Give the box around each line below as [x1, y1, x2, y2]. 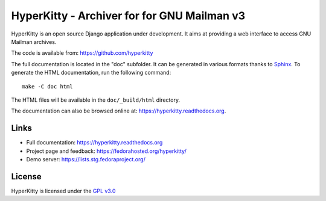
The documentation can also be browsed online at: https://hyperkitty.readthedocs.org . [11, 107, 226, 114]
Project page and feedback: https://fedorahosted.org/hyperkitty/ [26, 147, 187, 155]
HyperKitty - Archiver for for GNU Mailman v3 [11, 9, 246, 22]
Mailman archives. [11, 38, 57, 45]
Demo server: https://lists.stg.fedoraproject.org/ [26, 155, 146, 162]
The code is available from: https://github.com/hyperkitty [11, 49, 153, 57]
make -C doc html [22, 83, 73, 90]
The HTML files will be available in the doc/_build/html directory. [11, 96, 181, 104]
